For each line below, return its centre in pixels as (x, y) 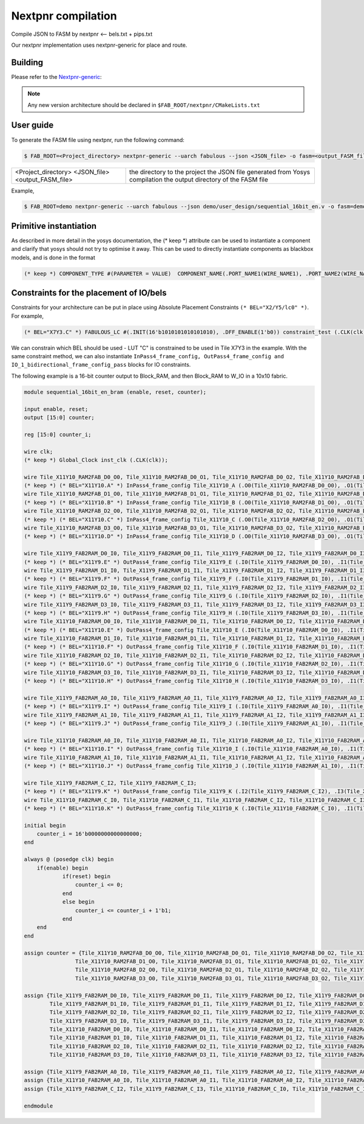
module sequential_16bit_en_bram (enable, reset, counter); (115, 392)
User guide (32, 125)
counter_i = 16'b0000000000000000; (89, 834)
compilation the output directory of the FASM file (198, 179)
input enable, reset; (56, 409)
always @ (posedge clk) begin (69, 860)
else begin (79, 902)
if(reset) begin (86, 877)
